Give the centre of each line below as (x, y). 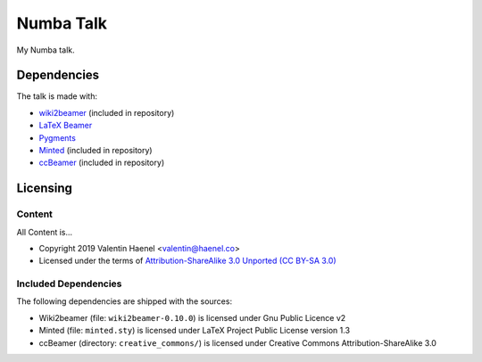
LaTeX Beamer (66, 126)
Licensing (45, 189)
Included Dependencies (69, 284)
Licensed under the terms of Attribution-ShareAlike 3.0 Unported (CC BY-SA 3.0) (187, 261)
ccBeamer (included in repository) (102, 163)
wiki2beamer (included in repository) (107, 112)
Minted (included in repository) (96, 151)
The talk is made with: (57, 96)
